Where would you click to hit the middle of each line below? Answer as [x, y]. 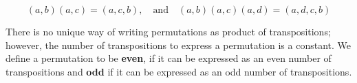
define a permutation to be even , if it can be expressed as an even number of [169, 58]
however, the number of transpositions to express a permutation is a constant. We [178, 45]
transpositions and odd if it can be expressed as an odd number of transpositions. [179, 71]
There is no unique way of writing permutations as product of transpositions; [168, 31]
